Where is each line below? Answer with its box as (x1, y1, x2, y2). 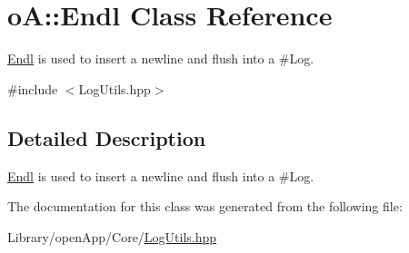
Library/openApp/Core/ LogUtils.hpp (7, 227, 217, 246)
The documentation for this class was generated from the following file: (7, 197, 403, 216)
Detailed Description (7, 123, 206, 151)
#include (7, 79, 58, 98)
